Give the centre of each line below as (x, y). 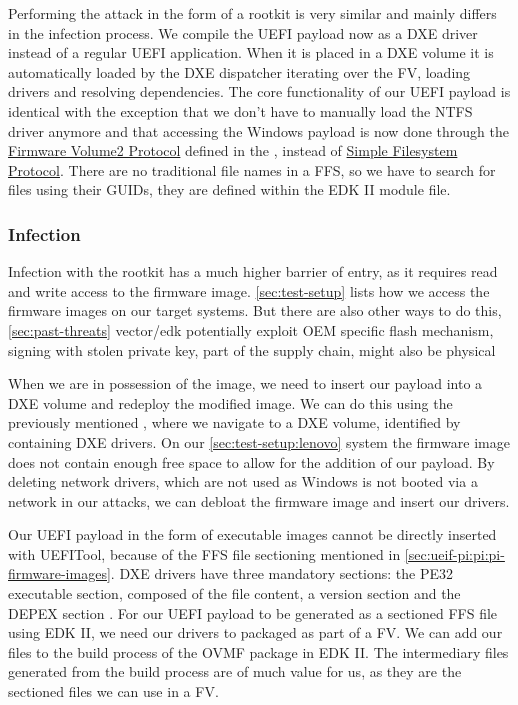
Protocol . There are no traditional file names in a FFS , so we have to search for (252, 169)
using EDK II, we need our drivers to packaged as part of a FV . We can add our (255, 632)
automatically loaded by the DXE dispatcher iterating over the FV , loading (239, 71)
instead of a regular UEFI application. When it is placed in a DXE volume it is (251, 52)
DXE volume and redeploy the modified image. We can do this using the (230, 402)
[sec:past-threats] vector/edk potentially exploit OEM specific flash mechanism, (251, 329)
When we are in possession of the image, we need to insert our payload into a (245, 383)
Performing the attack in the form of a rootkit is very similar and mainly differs (252, 13)
